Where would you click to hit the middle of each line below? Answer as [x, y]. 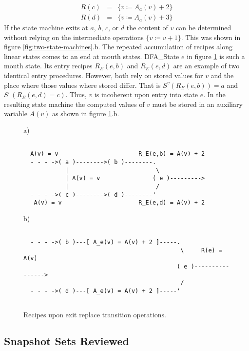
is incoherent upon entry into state [146, 94]
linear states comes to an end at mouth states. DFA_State [92, 56]
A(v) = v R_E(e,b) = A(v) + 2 [118, 154]
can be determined [204, 28]
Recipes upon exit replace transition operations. [95, 315]
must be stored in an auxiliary [197, 104]
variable [16, 114]
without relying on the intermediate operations [74, 37]
